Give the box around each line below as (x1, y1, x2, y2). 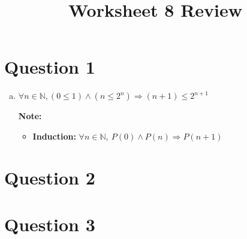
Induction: (32, 129, 76, 142)
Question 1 (4, 55, 95, 79)
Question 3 (4, 212, 95, 237)
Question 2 (4, 165, 95, 189)
